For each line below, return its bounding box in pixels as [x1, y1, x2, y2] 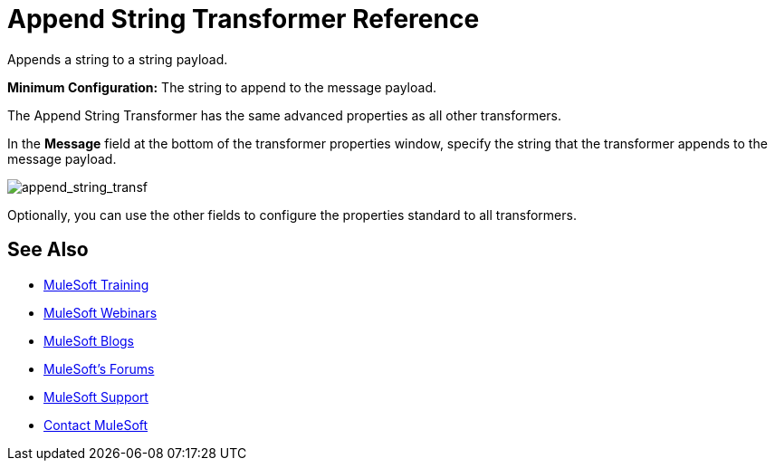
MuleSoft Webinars [43, 304, 158, 320]
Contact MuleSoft [43, 416, 148, 433]
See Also [7, 238, 89, 262]
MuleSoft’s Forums [43, 360, 155, 377]
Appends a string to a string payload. [7, 51, 228, 67]
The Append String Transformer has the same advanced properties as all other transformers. [7, 107, 562, 123]
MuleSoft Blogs [43, 332, 134, 349]
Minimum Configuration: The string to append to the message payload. [7, 79, 436, 95]
